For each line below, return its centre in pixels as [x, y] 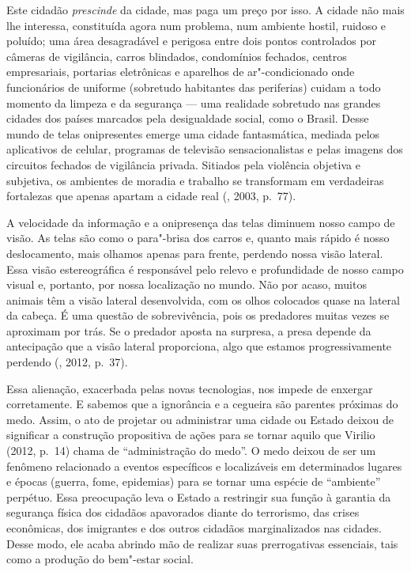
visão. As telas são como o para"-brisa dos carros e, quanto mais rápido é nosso [198, 238]
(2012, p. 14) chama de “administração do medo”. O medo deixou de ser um [191, 451]
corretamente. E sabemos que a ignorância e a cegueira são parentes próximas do [202, 404]
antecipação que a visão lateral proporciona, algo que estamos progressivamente [199, 346]
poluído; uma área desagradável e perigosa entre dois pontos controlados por [192, 41]
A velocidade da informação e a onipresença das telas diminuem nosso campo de [201, 222]
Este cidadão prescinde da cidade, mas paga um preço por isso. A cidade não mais [205, 9]
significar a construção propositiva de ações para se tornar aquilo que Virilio [191, 435]
